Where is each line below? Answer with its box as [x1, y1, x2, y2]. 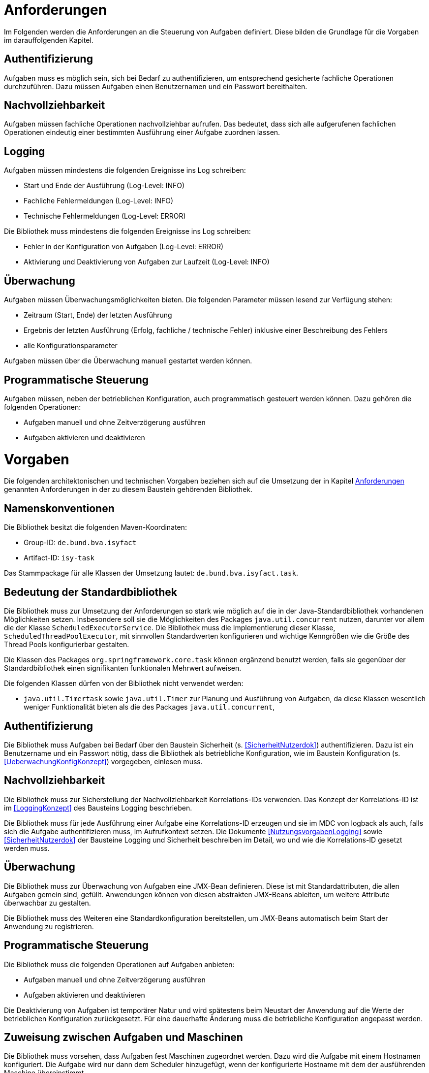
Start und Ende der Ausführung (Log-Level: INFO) [24, 181, 185, 190]
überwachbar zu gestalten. [4, 898, 91, 907]
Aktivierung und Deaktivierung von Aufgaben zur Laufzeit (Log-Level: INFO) [24, 258, 270, 266]
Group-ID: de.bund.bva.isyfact [24, 538, 137, 547]
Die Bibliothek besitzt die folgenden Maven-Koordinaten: [4, 523, 187, 532]
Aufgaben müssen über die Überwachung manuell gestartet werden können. [4, 357, 252, 365]
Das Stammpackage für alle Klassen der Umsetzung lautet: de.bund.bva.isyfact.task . [4, 569, 298, 578]
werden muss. [4, 844, 50, 852]
